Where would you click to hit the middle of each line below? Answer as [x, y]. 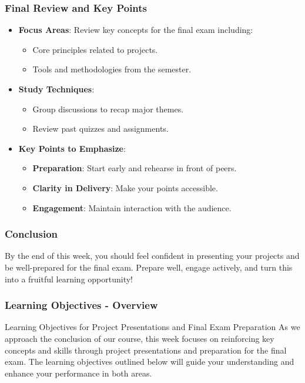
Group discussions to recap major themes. [108, 109]
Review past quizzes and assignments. [100, 129]
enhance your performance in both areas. [78, 373]
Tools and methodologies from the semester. [112, 69]
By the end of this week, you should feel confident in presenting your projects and [152, 256]
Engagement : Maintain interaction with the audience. [132, 207]
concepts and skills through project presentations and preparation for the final [146, 350]
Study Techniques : [56, 89]
